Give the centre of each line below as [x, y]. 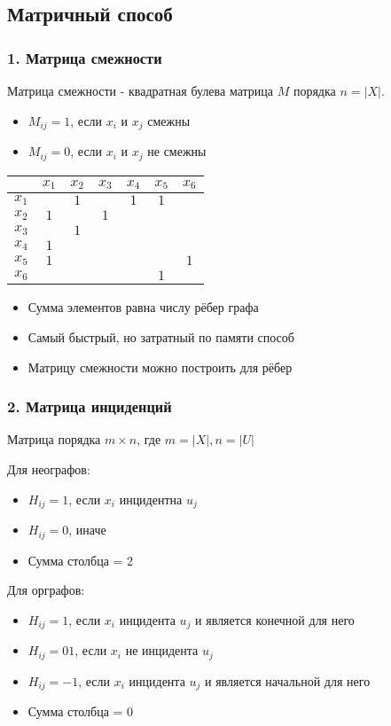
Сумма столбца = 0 [81, 711]
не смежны [177, 151]
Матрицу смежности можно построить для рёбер [160, 367]
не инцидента [162, 650]
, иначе [87, 530]
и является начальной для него [288, 680]
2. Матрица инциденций [90, 406]
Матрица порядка [54, 439]
